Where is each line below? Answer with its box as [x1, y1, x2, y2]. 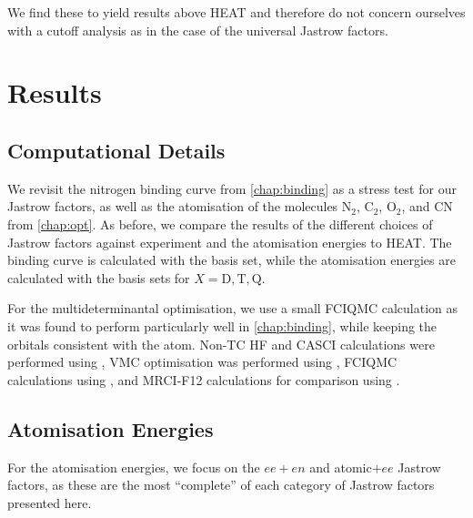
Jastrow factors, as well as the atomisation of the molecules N [7, 197, 352, 216]
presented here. [7, 493, 92, 512]
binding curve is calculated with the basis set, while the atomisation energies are [7, 250, 456, 269]
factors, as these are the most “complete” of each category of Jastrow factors [7, 475, 435, 494]
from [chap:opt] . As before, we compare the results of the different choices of [7, 214, 433, 233]
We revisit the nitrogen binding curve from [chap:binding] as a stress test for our [7, 178, 457, 198]
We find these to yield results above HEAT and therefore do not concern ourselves [7, 3, 466, 21]
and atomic [309, 457, 372, 476]
